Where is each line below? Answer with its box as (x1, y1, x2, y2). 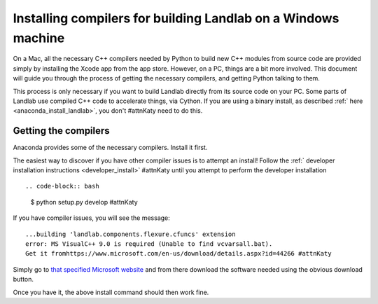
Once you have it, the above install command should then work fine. (13, 288, 209, 296)
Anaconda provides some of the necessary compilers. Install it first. (13, 144, 208, 152)
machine (13, 30, 65, 46)
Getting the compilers (13, 125, 110, 137)
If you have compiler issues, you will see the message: (13, 214, 171, 222)
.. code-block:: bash (25, 182, 99, 191)
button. (13, 275, 34, 284)
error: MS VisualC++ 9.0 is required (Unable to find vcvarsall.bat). (25, 240, 273, 248)
